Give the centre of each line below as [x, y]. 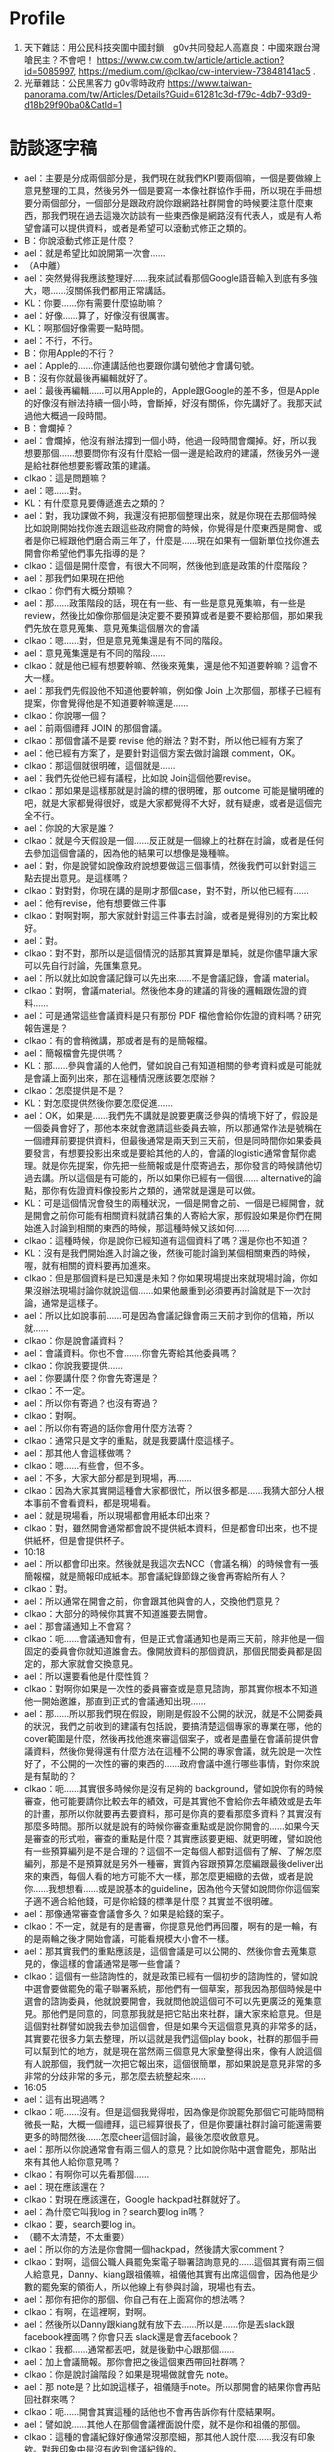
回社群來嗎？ [50, 2399]
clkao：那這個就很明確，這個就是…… [99, 765]
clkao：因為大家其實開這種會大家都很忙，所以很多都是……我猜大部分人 [169, 1490]
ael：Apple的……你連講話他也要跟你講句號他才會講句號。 [141, 365]
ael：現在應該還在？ [65, 2186]
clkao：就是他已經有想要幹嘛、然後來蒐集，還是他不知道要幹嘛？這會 [166, 665]
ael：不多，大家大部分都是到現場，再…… [107, 1478]
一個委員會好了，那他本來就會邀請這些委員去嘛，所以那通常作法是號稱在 [172, 1128]
